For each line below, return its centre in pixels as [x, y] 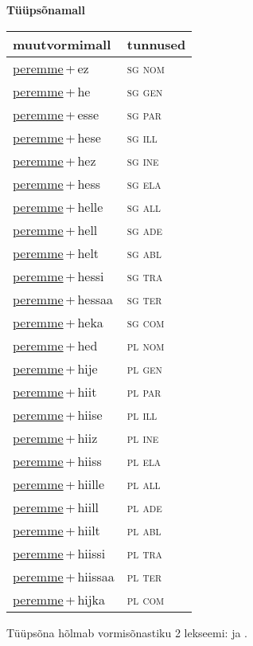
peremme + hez [54, 160]
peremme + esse [56, 114]
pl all [144, 484]
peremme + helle [58, 206]
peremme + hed [55, 345]
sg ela [144, 183]
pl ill [142, 414]
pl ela [144, 460]
